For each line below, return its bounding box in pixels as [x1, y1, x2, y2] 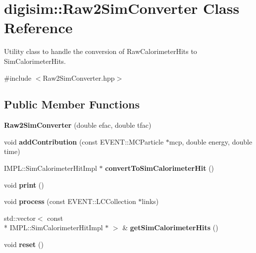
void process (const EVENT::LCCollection [4, 196, 136, 206]
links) [142, 196, 159, 206]
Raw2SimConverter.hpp [43, 72, 115, 83]
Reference [4, 17, 73, 38]
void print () [4, 179, 44, 190]
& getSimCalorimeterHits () [122, 222, 218, 233]
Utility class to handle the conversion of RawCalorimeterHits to [4, 46, 197, 56]
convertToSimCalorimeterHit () [105, 163, 214, 173]
